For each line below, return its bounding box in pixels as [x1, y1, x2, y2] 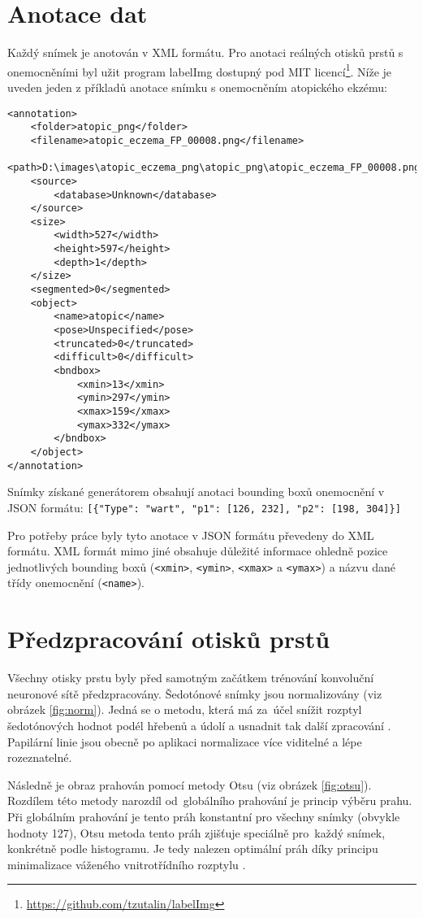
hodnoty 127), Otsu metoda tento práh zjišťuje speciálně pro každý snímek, [7, 824, 386, 841]
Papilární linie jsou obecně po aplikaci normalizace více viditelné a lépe [7, 733, 362, 750]
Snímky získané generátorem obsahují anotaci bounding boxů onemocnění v [7, 483, 385, 500]
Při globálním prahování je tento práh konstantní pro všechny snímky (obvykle [7, 807, 400, 824]
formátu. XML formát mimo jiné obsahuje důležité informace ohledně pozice [7, 542, 388, 559]
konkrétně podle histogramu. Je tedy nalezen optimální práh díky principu [7, 840, 378, 857]
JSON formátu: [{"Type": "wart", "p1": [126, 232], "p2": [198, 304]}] [7, 498, 401, 516]
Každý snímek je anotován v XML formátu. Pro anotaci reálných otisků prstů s [7, 44, 404, 61]
